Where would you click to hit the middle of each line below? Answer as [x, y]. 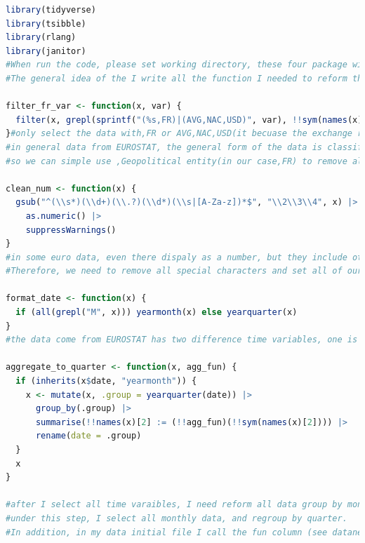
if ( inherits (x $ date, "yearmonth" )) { [106, 381]
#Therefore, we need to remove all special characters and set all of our [184, 271]
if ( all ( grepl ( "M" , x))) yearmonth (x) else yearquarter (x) [157, 313]
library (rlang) [41, 38]
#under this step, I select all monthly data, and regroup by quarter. [177, 518]
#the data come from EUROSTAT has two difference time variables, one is [182, 340]
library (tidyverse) [51, 10]
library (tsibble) [46, 24]
